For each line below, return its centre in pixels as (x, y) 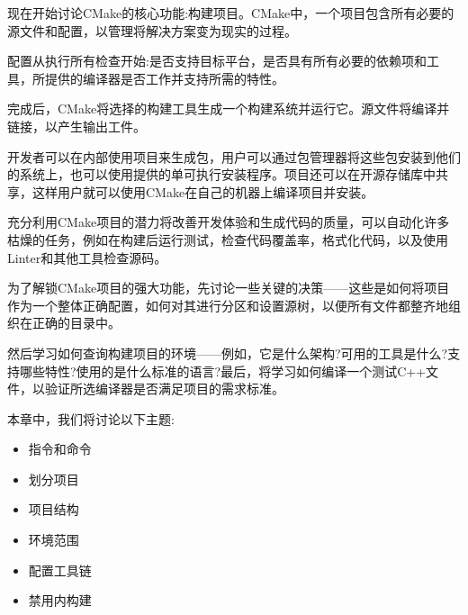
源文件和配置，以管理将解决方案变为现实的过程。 (152, 30)
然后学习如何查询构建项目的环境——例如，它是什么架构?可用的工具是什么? (228, 353)
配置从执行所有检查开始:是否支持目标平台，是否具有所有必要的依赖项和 (217, 61)
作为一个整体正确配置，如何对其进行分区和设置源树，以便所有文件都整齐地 (228, 305)
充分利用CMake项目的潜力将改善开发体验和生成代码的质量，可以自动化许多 (229, 222)
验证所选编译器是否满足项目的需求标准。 (164, 389)
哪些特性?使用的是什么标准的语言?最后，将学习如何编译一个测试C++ (223, 371)
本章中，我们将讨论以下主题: (91, 418)
